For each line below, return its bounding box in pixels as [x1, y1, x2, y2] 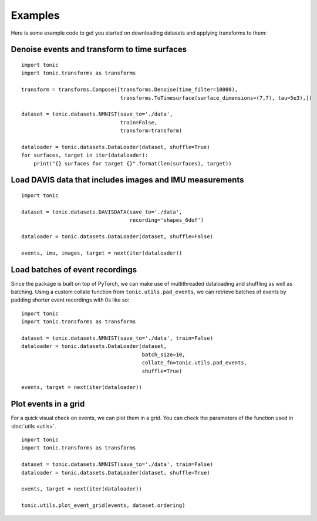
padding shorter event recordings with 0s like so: [11, 296, 130, 303]
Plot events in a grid [11, 399, 85, 409]
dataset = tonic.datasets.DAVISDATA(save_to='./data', [21, 208, 183, 215]
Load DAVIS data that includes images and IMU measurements [11, 175, 244, 185]
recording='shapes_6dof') [129, 217, 204, 224]
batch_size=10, [141, 351, 186, 358]
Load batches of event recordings [11, 265, 137, 275]
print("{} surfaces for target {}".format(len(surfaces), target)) [33, 160, 232, 167]
